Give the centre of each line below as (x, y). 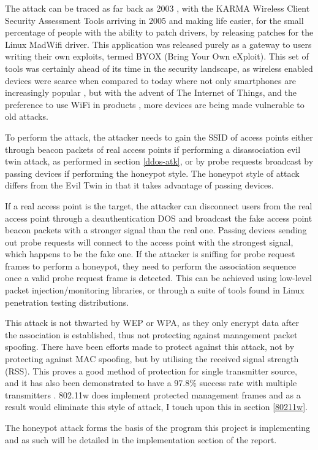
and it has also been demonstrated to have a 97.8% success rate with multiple (151, 383)
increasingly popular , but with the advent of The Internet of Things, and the (151, 92)
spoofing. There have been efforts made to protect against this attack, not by (150, 347)
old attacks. (27, 116)
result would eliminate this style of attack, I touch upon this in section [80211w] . (156, 407)
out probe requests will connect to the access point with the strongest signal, (149, 242)
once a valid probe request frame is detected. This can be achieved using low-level (158, 278)
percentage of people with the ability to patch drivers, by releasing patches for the (159, 32)
